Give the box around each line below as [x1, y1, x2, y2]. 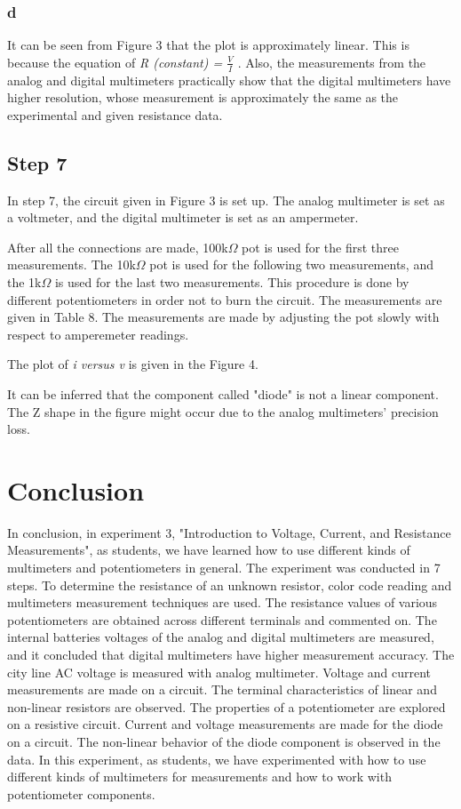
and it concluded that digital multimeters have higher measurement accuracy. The [7, 645, 455, 664]
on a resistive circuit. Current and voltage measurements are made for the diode [7, 715, 443, 733]
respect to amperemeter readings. [7, 324, 189, 343]
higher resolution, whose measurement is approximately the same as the [7, 88, 399, 107]
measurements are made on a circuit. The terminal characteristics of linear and [7, 680, 437, 699]
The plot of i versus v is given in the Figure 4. [7, 355, 258, 373]
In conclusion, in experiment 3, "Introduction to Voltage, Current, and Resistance [7, 523, 451, 541]
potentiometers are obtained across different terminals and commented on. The [7, 610, 437, 629]
